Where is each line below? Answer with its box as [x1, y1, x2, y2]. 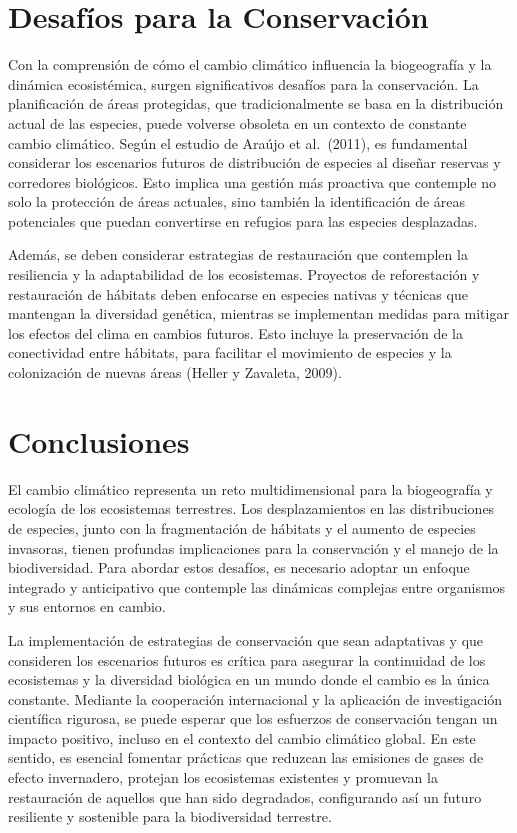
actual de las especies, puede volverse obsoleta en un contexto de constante [8, 112, 467, 133]
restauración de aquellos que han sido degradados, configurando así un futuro [8, 786, 482, 807]
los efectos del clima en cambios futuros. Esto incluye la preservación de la [8, 322, 463, 343]
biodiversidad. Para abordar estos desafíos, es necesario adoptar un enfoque [8, 557, 470, 578]
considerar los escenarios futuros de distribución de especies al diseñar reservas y [8, 152, 501, 173]
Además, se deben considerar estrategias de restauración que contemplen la [8, 244, 468, 265]
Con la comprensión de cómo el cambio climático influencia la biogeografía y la [8, 54, 492, 75]
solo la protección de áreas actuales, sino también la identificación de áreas [8, 191, 466, 212]
